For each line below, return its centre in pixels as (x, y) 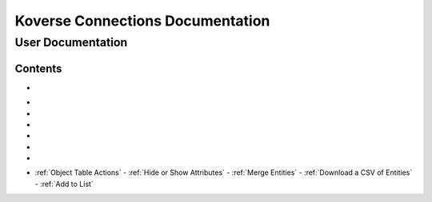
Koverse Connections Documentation (142, 21)
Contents (38, 68)
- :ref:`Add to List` (64, 184)
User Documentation (71, 42)
